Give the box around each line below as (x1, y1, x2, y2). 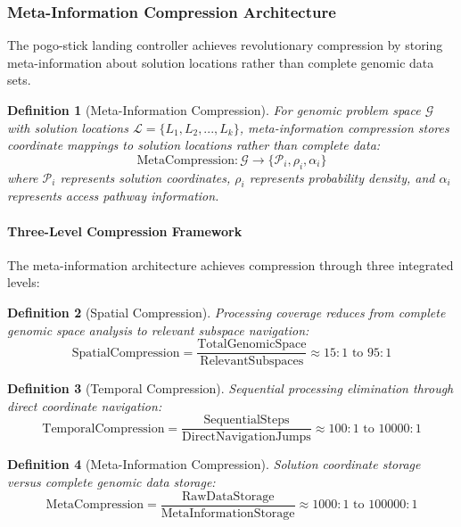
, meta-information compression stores (239, 118, 449, 136)
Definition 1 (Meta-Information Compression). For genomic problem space (7, 101, 421, 119)
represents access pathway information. (7, 186, 219, 205)
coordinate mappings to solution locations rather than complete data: (7, 136, 381, 154)
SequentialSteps (203, 414, 290, 427)
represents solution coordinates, (60, 168, 231, 186)
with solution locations (7, 118, 128, 136)
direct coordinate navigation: (7, 396, 162, 415)
